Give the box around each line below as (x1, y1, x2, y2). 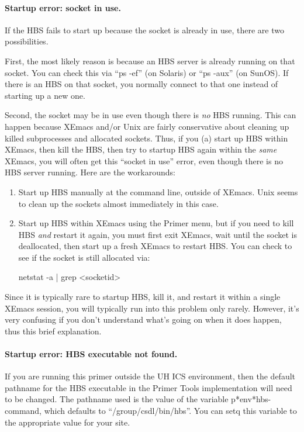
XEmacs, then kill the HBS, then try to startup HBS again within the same (5, 143, 277, 155)
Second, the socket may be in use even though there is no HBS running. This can (5, 109, 296, 121)
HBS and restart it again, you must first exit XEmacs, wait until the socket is (18, 228, 297, 240)
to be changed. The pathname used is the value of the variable (5, 393, 229, 405)
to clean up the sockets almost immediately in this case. (18, 197, 219, 209)
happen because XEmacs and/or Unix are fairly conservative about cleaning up (5, 120, 289, 132)
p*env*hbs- (231, 393, 271, 405)
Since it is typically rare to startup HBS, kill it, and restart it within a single (5, 291, 281, 303)
